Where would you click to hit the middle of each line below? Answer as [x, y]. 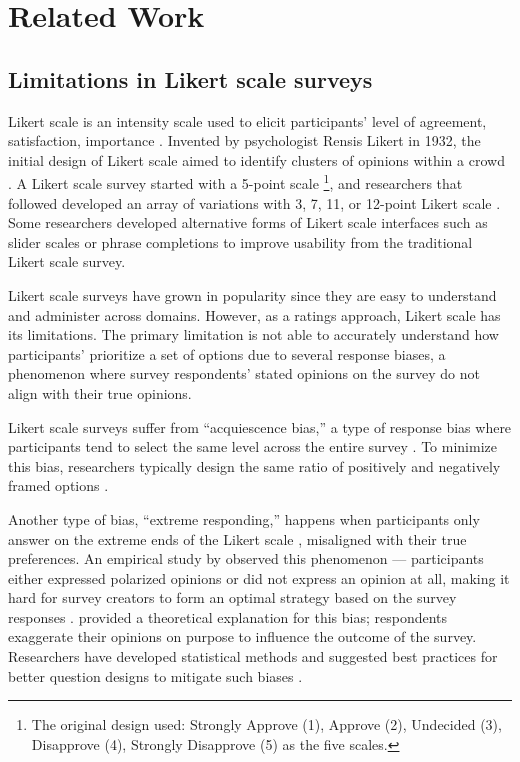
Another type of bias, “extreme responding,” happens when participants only [244, 518]
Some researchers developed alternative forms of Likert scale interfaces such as [248, 222]
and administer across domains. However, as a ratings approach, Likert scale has [254, 314]
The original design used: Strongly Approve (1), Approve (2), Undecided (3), [266, 724]
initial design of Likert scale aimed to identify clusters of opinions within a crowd [256, 159]
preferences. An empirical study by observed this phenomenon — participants [246, 558]
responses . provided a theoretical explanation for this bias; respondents [228, 616]
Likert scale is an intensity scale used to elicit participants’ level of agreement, [247, 120]
